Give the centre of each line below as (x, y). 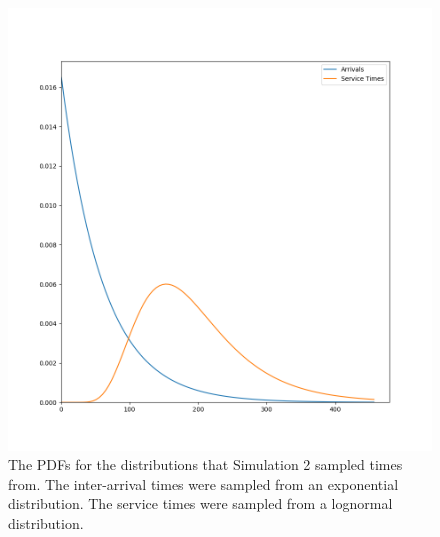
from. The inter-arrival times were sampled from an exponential (203, 483)
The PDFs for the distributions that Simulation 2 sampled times (205, 464)
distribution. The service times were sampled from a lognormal (200, 503)
